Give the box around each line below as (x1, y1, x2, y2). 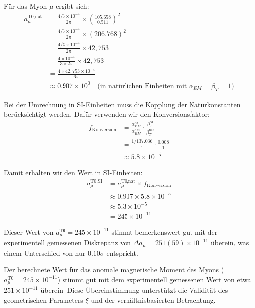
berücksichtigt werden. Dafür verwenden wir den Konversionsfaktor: (4, 109, 210, 119)
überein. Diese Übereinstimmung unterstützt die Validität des (40, 285, 228, 295)
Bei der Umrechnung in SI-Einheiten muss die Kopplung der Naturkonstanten (4, 99, 241, 109)
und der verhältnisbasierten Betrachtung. (91, 294, 216, 305)
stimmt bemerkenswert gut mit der (111, 226, 218, 237)
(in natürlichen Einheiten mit (97, 82, 187, 90)
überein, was (210, 237, 249, 247)
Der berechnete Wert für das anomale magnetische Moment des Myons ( (4, 264, 224, 275)
